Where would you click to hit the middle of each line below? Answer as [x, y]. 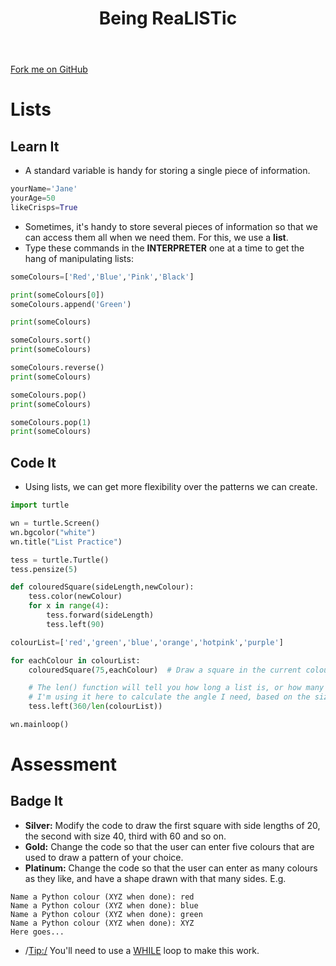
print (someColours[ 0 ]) [57, 295]
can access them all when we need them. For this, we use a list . [156, 237]
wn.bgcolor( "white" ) [53, 532]
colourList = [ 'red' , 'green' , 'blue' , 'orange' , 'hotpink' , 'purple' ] [147, 642]
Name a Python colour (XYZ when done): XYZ [102, 923]
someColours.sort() [51, 340]
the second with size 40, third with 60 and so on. [125, 836]
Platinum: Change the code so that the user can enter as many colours [171, 868]
